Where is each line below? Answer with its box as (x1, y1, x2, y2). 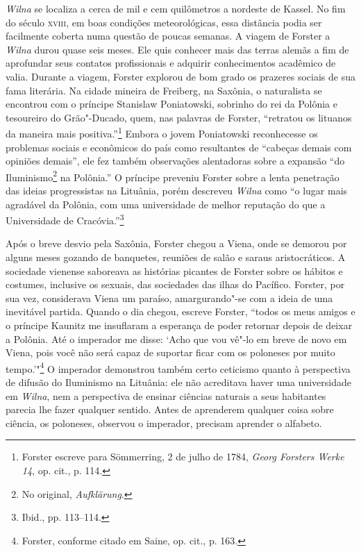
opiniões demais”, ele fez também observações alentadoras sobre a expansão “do (6, 153, 345, 168)
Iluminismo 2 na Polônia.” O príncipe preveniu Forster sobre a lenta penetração (6, 167, 339, 184)
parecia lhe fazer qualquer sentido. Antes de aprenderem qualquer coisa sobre (6, 402, 334, 417)
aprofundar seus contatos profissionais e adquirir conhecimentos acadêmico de (6, 56, 336, 70)
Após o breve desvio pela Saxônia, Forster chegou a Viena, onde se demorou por (6, 236, 347, 251)
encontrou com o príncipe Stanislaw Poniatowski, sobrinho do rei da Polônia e (6, 97, 337, 111)
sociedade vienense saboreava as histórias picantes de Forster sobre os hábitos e (6, 263, 343, 278)
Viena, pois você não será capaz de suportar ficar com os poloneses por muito (6, 345, 335, 360)
